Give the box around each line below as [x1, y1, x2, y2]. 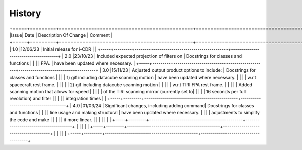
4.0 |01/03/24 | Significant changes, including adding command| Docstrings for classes [73, 102, 254, 108]
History [9, 8, 41, 19]
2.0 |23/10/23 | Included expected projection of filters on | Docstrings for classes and [64, 53, 242, 59]
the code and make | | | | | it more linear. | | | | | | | [9, 116, 111, 123]
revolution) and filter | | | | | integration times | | [9, 96, 107, 102]
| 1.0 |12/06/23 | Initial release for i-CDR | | [9, 46, 97, 52]
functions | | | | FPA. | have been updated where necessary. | [9, 60, 135, 66]
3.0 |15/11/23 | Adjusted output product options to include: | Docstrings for [102, 67, 256, 73]
